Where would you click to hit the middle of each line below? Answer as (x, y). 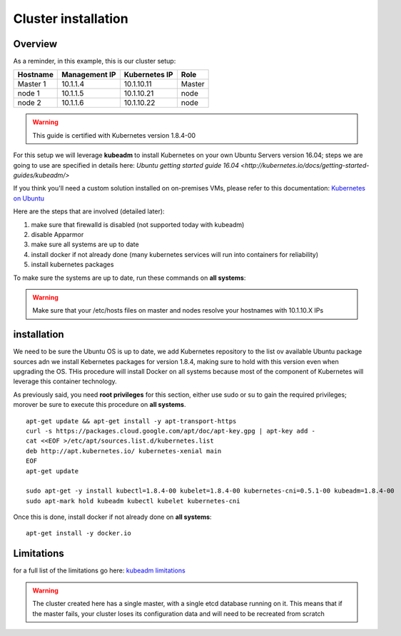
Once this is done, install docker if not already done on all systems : (112, 517)
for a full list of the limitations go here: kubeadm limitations (99, 570)
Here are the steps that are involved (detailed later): (89, 211)
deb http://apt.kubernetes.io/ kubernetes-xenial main (124, 451)
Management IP (89, 75)
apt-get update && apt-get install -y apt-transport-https (131, 421)
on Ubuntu (29, 198)
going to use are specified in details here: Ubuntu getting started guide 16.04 (126, 165)
